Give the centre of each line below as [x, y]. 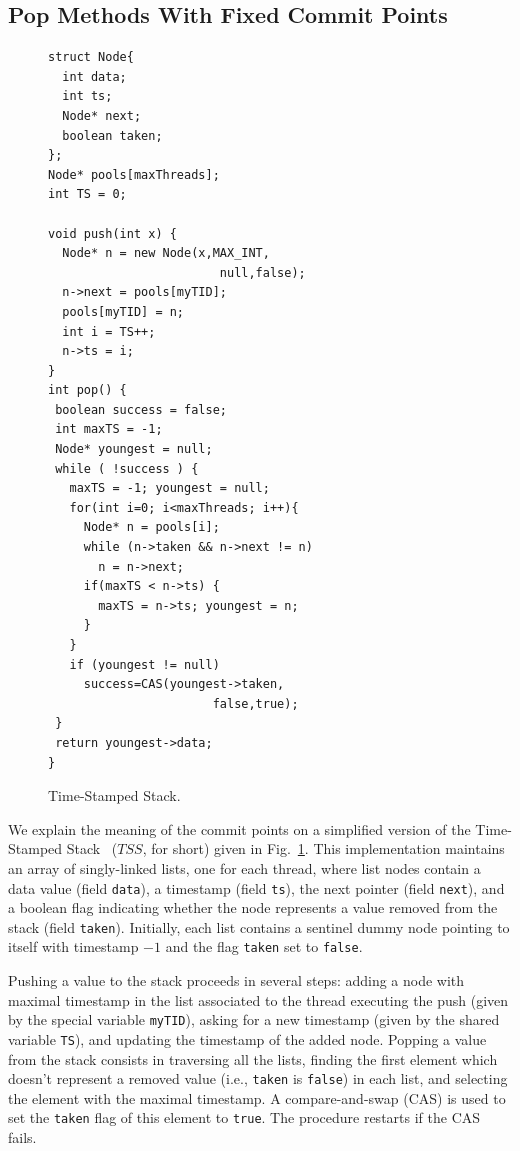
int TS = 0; [87, 194]
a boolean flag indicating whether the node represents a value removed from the [253, 907]
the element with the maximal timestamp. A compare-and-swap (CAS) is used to [257, 1097]
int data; [94, 76]
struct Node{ [91, 57]
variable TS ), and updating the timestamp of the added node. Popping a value [247, 1038]
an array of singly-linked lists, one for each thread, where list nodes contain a [244, 867]
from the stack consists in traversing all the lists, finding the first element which [253, 1058]
